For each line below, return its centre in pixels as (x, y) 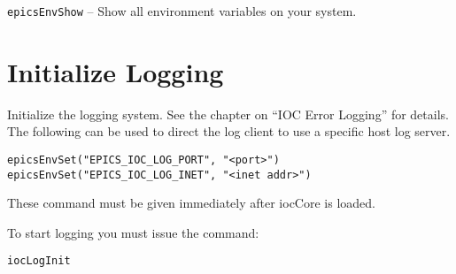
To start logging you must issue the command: (133, 232)
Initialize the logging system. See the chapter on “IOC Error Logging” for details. (228, 114)
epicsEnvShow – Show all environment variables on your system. (182, 11)
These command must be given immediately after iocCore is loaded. (191, 203)
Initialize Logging (116, 71)
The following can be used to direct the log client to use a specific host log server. (229, 131)
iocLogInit (39, 261)
